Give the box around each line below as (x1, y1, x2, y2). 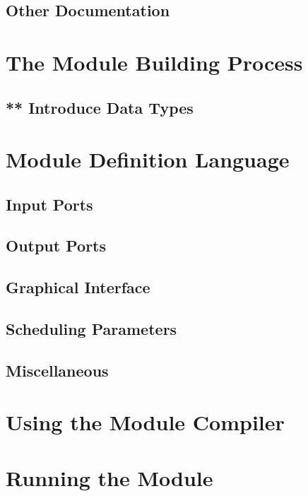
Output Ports (6, 235, 107, 256)
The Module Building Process (6, 47, 303, 76)
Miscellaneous (6, 359, 109, 381)
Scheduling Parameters (6, 318, 177, 340)
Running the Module (6, 463, 213, 492)
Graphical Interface (6, 276, 150, 298)
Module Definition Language (6, 145, 290, 174)
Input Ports (6, 193, 93, 215)
